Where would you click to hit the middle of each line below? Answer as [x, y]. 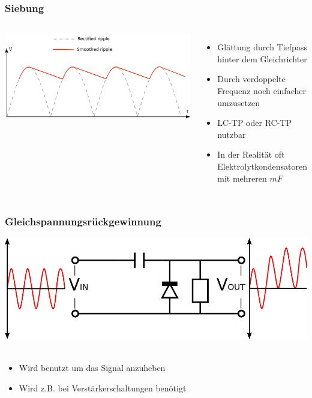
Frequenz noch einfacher [262, 91]
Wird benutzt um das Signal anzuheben [92, 368]
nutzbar [232, 134]
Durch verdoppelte [251, 79]
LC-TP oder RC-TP [254, 123]
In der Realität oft [251, 154]
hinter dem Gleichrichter [262, 58]
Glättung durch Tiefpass [262, 47]
